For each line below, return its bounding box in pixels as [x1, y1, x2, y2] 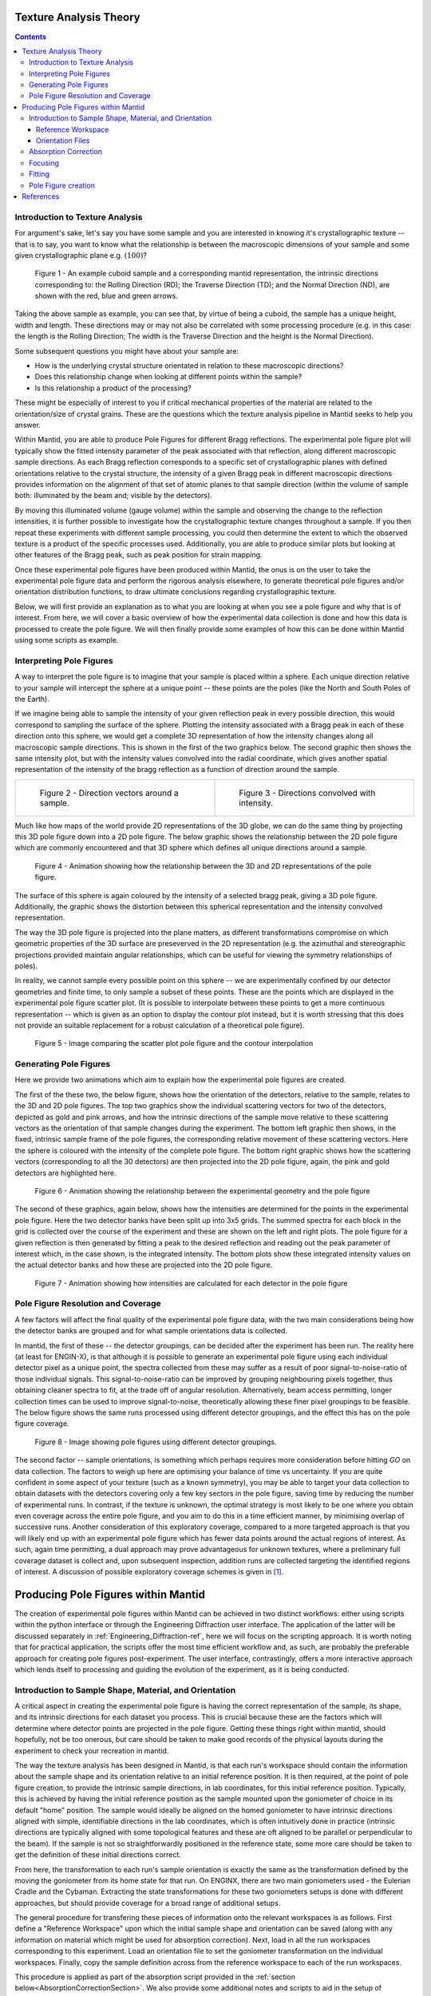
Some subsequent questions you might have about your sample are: [14, 346, 239, 355]
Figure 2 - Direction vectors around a [39, 787, 179, 798]
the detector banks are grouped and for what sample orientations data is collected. [14, 1326, 287, 1336]
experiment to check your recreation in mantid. [14, 1745, 169, 1756]
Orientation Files [36, 136, 90, 145]
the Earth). [14, 694, 49, 703]
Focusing [29, 158, 60, 168]
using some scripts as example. [14, 636, 119, 645]
